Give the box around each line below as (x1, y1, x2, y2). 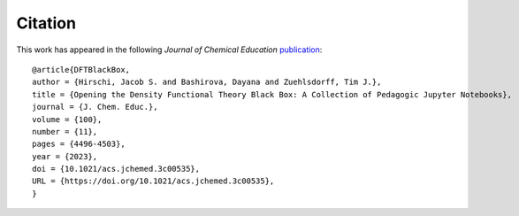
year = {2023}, (32, 151, 98, 161)
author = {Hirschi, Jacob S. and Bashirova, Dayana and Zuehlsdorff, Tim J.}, (32, 77, 382, 88)
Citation (16, 13, 77, 33)
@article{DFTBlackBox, (32, 65, 131, 74)
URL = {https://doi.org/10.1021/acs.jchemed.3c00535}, (32, 176, 275, 186)
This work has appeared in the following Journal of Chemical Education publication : (16, 44, 323, 55)
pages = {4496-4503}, (32, 139, 126, 150)
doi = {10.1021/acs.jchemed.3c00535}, (32, 164, 201, 174)
